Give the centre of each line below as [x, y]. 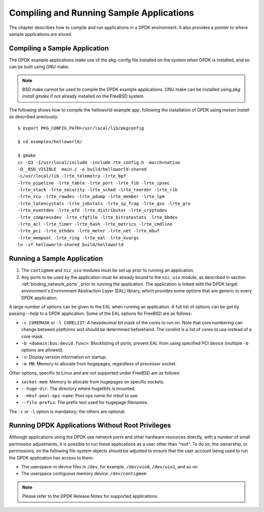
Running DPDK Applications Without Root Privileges [90, 425]
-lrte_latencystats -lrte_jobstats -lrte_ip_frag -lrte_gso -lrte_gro [104, 203]
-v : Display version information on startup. [64, 357]
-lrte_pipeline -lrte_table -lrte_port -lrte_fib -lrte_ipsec [94, 183]
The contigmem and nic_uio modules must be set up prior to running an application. [108, 270]
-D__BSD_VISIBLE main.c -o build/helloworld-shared [82, 169]
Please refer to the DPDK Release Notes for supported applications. [90, 496]
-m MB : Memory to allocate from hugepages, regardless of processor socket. [99, 364]
